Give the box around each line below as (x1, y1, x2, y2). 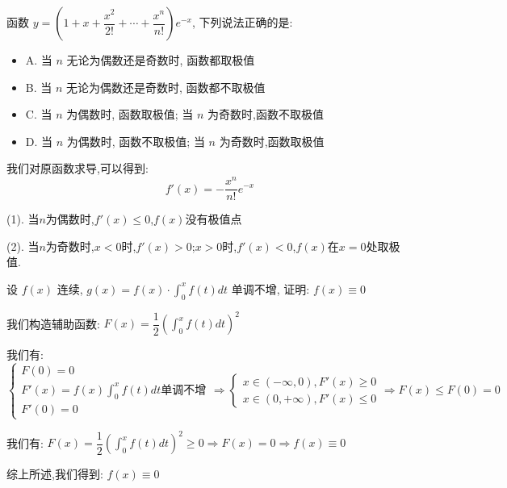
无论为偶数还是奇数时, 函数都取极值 (66, 52, 255, 68)
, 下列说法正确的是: (192, 14, 293, 30)
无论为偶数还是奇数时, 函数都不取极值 (66, 78, 266, 95)
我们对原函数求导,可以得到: (6, 160, 149, 177)
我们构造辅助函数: (6, 315, 100, 332)
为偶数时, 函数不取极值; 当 (66, 132, 205, 149)
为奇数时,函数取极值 (219, 132, 325, 149)
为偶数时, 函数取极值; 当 (66, 106, 194, 123)
